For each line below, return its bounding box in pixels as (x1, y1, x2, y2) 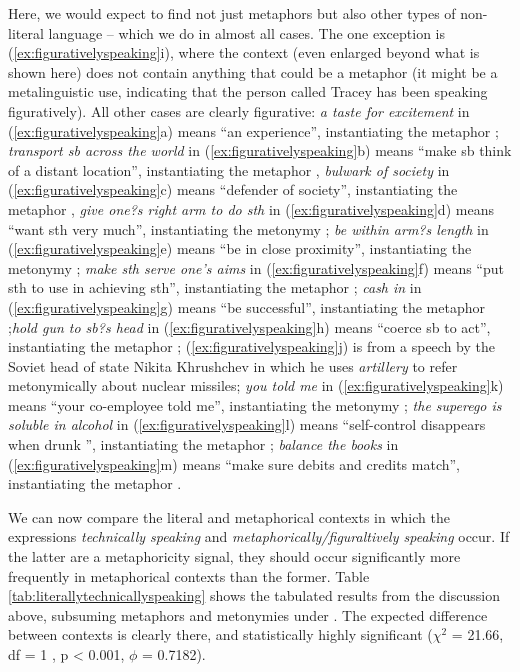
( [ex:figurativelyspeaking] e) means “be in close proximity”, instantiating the (8, 238, 472, 259)
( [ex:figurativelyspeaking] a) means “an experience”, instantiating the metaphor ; (8, 120, 499, 141)
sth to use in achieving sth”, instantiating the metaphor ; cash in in (8, 277, 422, 298)
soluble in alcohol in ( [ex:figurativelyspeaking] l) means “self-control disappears (8, 414, 486, 435)
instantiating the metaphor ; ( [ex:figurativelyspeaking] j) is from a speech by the (8, 336, 495, 357)
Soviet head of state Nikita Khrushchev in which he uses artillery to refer (8, 355, 458, 376)
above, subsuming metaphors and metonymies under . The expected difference (8, 604, 488, 625)
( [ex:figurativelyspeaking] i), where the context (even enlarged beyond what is (8, 42, 480, 63)
